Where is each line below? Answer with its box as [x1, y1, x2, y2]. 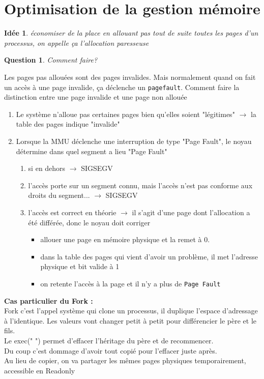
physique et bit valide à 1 [40, 261, 120, 272]
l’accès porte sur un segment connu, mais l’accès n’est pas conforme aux [28, 180, 253, 190]
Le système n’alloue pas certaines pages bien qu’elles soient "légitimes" [16, 108, 235, 119]
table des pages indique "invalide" [16, 119, 120, 129]
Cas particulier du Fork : [4, 295, 93, 306]
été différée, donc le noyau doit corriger [28, 217, 151, 227]
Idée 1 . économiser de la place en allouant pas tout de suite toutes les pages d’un [4, 27, 258, 38]
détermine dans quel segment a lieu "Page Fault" [16, 145, 167, 156]
